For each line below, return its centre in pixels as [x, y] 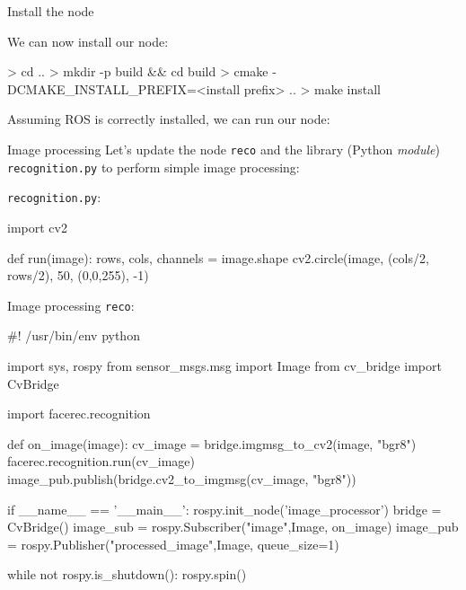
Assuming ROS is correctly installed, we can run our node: [169, 119]
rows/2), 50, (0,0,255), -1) [78, 275]
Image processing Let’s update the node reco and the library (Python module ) [224, 149]
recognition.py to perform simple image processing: [154, 167]
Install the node [51, 11]
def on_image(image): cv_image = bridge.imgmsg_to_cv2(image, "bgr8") [212, 443]
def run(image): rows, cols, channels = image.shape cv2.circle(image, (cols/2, [218, 257]
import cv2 [37, 227]
